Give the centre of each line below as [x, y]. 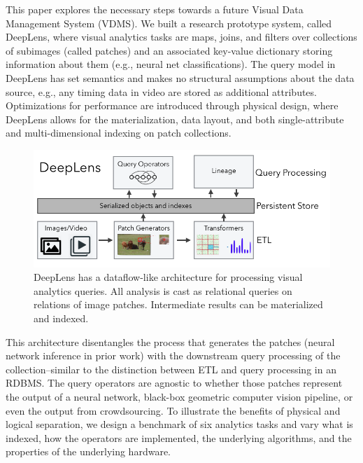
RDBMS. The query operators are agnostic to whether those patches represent [174, 383]
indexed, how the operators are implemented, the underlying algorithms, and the [179, 437]
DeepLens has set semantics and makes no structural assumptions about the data [180, 77]
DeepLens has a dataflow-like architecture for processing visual [168, 277]
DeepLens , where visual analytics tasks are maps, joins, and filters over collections [181, 37]
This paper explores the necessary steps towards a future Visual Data [155, 9]
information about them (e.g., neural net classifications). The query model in [171, 64]
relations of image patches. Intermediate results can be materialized [178, 304]
